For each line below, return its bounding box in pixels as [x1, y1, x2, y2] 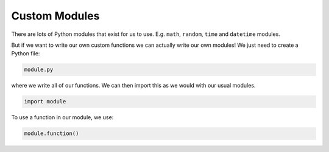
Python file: [11, 50, 40, 57]
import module [24, 98, 66, 105]
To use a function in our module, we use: [11, 114, 114, 121]
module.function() [24, 130, 79, 137]
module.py [24, 66, 54, 73]
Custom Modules [11, 9, 100, 22]
